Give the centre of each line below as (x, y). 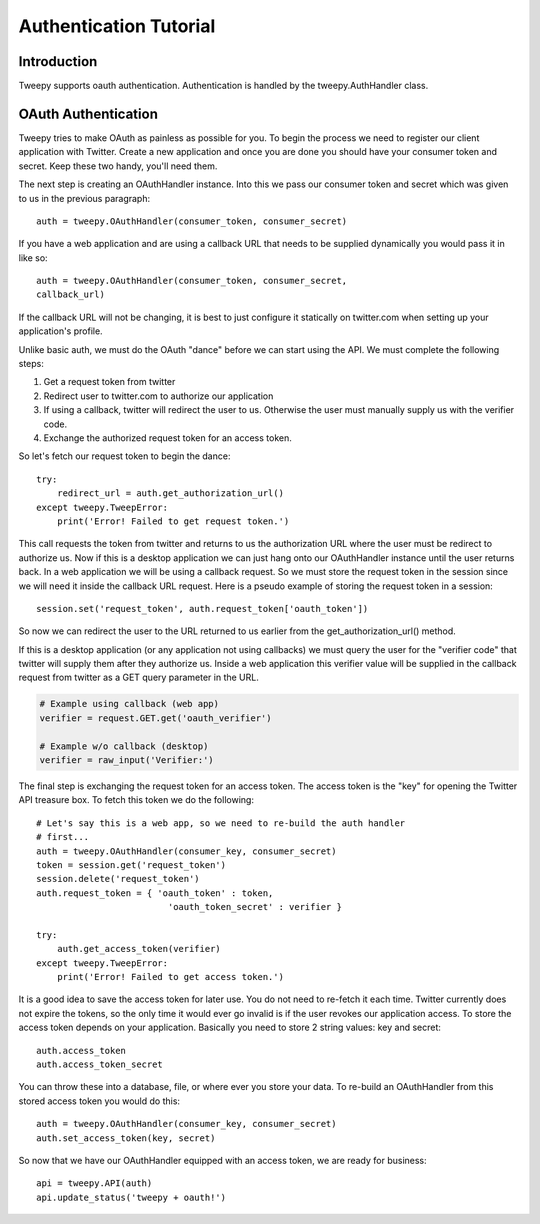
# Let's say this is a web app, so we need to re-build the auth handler (221, 823)
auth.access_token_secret (100, 1064)
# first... (63, 837)
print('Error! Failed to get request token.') (173, 521)
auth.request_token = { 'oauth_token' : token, (155, 893)
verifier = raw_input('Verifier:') (126, 760)
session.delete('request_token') (118, 879)
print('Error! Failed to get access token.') (170, 977)
